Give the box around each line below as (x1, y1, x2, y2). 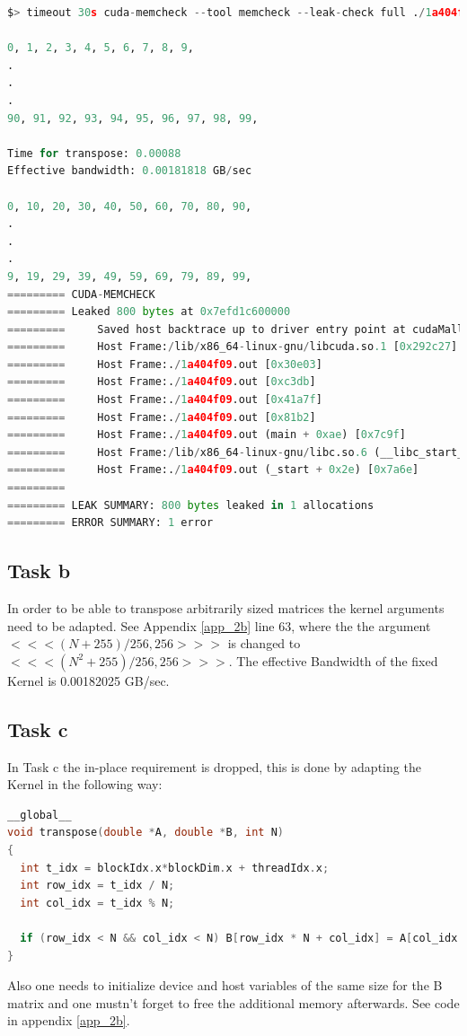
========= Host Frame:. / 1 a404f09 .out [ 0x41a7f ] (7, 393, 322, 407)
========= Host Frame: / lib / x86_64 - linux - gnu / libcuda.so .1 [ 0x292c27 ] (7, 340, 458, 354)
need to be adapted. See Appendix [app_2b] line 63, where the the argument (7, 616, 431, 635)
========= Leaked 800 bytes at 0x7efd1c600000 (7, 305, 291, 319)
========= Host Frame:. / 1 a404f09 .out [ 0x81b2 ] (7, 410, 316, 424)
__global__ (7, 808, 72, 821)
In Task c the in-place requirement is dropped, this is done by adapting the (7, 757, 421, 776)
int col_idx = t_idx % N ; (20, 896, 175, 909)
